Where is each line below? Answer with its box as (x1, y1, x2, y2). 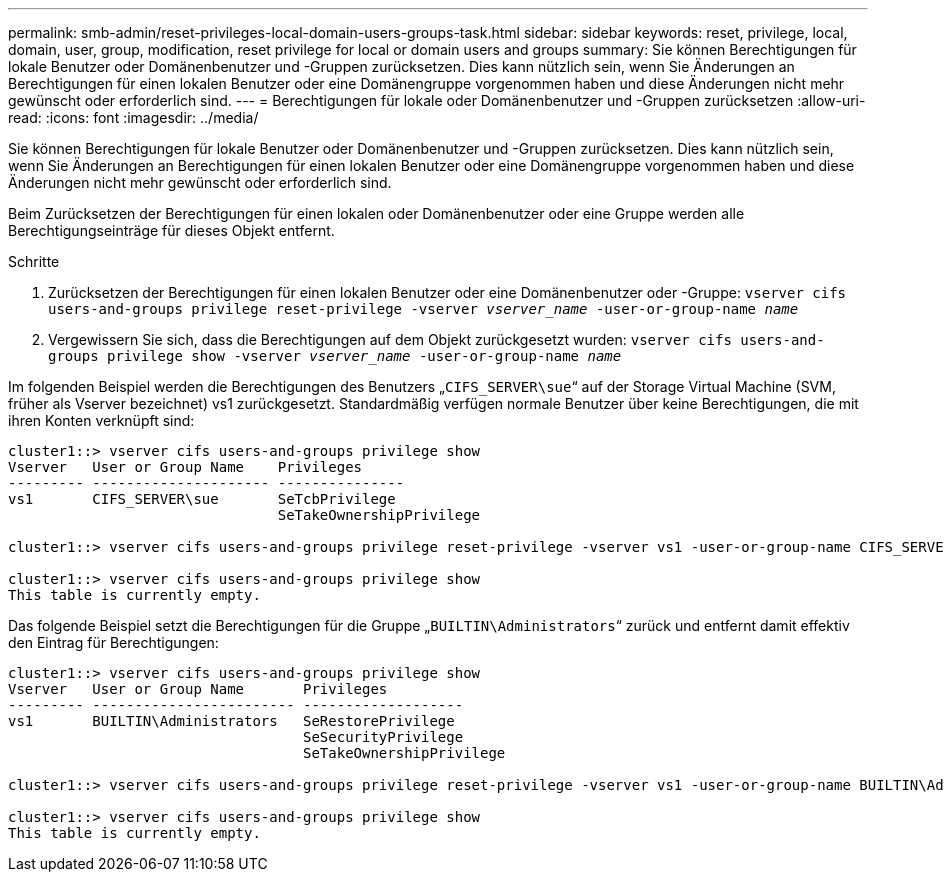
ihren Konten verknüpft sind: (8, 412, 195, 429)
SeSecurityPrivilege (303, 729, 464, 745)
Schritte (8, 253, 60, 270)
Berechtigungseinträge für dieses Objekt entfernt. (8, 222, 335, 239)
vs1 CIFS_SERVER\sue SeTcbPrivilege (8, 491, 396, 507)
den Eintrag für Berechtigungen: (8, 634, 219, 651)
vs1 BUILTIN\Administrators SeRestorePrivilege (8, 713, 455, 729)
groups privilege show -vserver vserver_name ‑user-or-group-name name (48, 348, 622, 364)
